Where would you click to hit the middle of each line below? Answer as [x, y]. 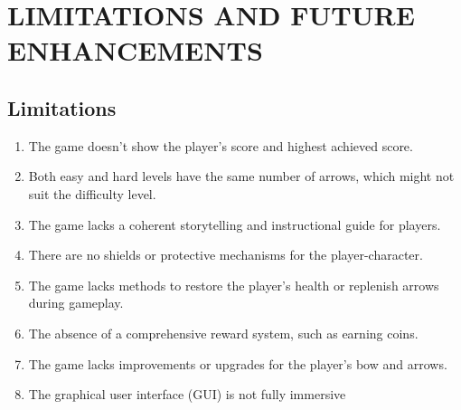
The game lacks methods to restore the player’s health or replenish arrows [234, 285]
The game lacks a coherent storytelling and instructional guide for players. [235, 224]
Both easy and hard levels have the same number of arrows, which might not [241, 176]
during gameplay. [76, 303]
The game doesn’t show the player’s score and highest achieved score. [221, 145]
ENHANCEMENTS [135, 50]
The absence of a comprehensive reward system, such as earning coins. [223, 333]
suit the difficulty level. [92, 193]
